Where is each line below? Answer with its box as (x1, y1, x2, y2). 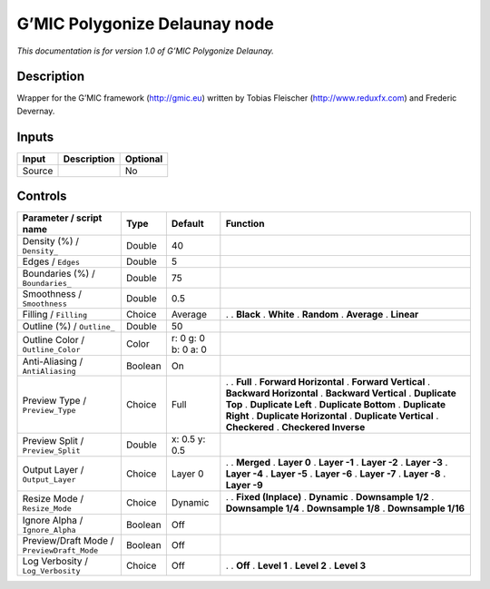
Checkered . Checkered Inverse (225, 421, 366, 434)
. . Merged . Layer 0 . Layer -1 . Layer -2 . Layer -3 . (225, 456, 448, 469)
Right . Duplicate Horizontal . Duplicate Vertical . (225, 409, 439, 422)
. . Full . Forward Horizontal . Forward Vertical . (225, 376, 431, 388)
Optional (124, 152, 163, 165)
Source (22, 164, 54, 177)
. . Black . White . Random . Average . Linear (225, 309, 419, 321)
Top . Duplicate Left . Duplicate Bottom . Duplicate (225, 398, 446, 411)
